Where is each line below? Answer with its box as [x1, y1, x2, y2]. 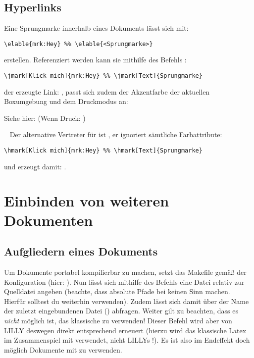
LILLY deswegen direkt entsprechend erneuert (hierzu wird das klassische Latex [4, 325, 247, 335]
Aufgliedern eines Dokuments [4, 244, 158, 259]
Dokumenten [4, 209, 93, 230]
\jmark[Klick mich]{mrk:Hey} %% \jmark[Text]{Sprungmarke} [4, 72, 203, 80]
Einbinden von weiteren [4, 190, 169, 210]
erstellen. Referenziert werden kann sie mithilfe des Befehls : [4, 54, 187, 65]
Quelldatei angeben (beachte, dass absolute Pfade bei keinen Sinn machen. [4, 286, 230, 297]
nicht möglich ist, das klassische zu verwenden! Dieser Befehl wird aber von [4, 315, 232, 326]
